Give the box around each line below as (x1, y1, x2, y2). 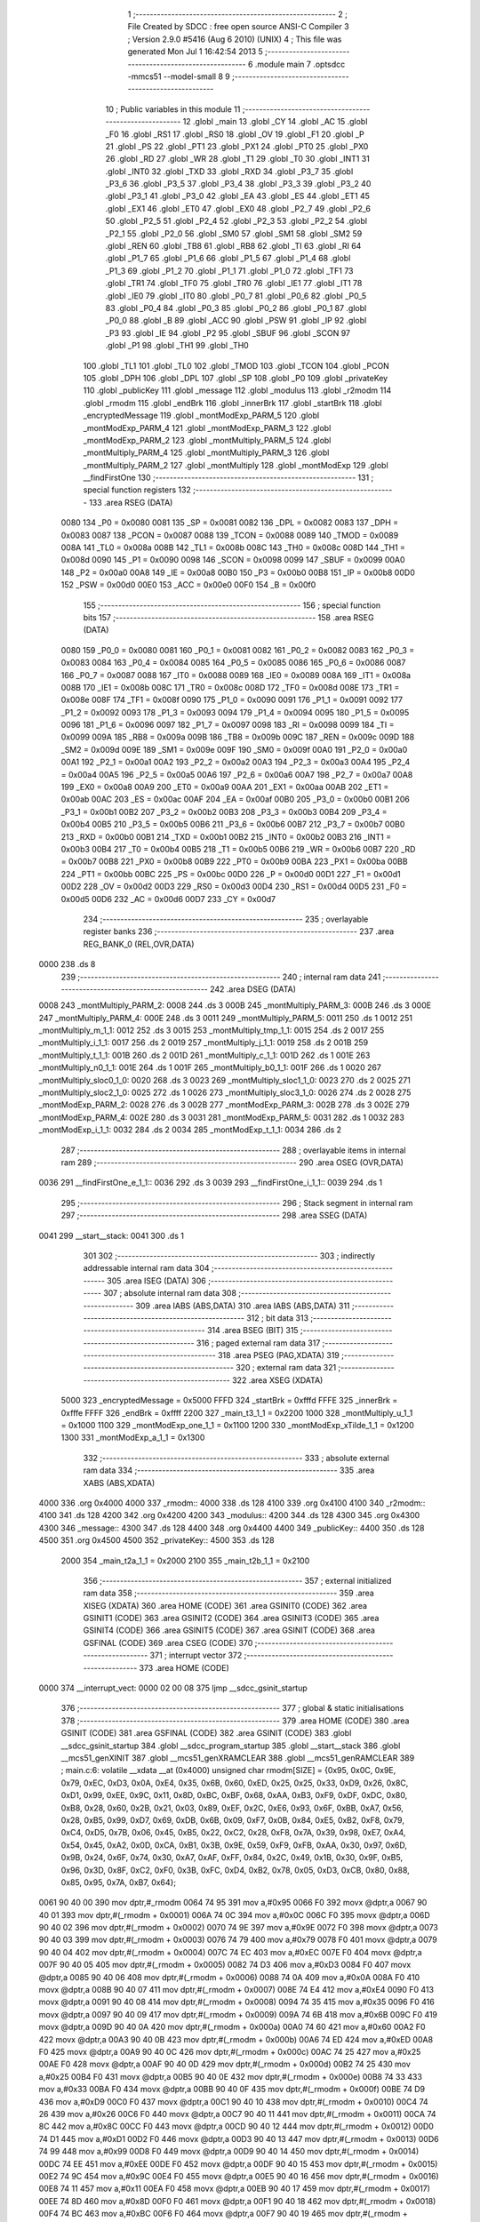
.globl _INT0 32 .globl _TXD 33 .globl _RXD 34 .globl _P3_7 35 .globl (105, 165, 354, 177)
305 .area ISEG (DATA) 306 (107, 1275, 206, 1286)
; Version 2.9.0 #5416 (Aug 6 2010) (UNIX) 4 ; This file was (127, 34, 342, 44)
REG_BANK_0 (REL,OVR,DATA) (83, 939, 195, 949)
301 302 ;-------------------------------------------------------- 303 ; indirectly (83, 1250, 375, 1261)
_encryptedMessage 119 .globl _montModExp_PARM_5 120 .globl (83, 410, 320, 421)
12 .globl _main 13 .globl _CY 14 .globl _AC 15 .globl (182, 116, 368, 127)
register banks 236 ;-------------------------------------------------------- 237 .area (83, 926, 395, 937)
